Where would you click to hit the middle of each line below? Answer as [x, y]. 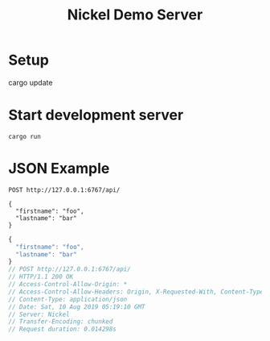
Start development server [96, 115]
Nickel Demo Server [135, 15]
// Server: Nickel [39, 314]
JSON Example [59, 169]
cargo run [25, 136]
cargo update [31, 82]
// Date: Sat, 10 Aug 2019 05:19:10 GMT [77, 307]
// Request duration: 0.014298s [62, 329]
